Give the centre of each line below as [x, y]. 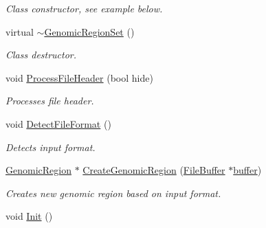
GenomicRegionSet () [89, 31]
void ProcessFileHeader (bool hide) [79, 77]
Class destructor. [41, 55]
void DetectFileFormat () [58, 123]
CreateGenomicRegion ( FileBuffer [154, 170]
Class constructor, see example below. [84, 8]
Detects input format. [51, 147]
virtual [20, 31]
